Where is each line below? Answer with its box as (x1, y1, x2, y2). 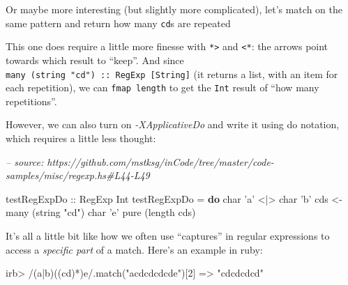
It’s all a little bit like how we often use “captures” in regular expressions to (6, 228, 330, 242)
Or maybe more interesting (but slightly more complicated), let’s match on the (6, 2, 342, 16)
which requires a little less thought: (6, 131, 156, 145)
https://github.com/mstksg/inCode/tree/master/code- (47, 154, 274, 169)
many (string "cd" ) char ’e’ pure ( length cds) (6, 205, 196, 219)
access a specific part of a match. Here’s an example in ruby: (6, 242, 263, 256)
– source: (6, 154, 44, 169)
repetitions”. (6, 93, 57, 108)
